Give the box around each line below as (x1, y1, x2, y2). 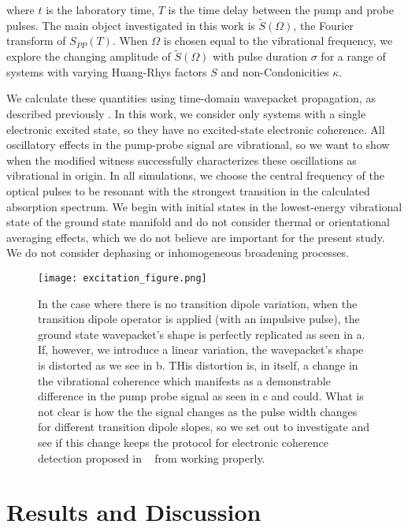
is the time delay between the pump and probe (168, 2, 394, 17)
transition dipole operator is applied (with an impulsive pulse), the (38, 310, 360, 327)
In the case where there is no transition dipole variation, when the (38, 295, 358, 311)
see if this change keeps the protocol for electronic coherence (38, 433, 328, 450)
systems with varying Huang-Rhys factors (6, 63, 207, 80)
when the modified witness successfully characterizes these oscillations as (6, 151, 357, 168)
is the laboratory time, (46, 2, 155, 17)
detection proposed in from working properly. (38, 449, 265, 466)
